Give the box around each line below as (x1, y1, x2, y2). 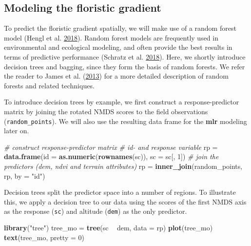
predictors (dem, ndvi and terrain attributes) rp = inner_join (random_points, (4, 161, 243, 171)
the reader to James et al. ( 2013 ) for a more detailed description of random (4, 71, 229, 81)
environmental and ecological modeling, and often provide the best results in (4, 42, 232, 52)
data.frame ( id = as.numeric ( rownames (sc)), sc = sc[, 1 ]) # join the (4, 151, 219, 162)
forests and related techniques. (4, 80, 95, 90)
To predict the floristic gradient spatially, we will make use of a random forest (4, 23, 236, 33)
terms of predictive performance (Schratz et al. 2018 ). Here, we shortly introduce (4, 51, 246, 61)
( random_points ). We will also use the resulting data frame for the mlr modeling (4, 116, 247, 126)
